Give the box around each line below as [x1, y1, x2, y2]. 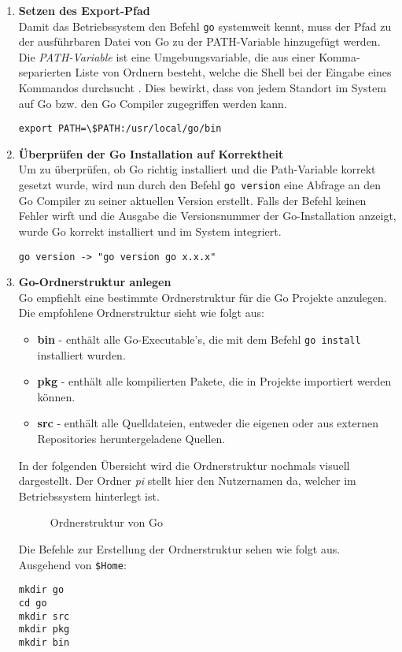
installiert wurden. [37, 346, 126, 363]
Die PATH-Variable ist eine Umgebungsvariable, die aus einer [18, 48, 315, 65]
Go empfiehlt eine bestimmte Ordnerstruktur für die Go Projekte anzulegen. [18, 289, 387, 305]
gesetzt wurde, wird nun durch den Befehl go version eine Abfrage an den [18, 177, 381, 193]
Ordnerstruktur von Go [50, 514, 163, 531]
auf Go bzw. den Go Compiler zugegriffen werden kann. [18, 95, 287, 111]
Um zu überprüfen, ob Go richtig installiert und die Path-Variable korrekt [18, 161, 376, 177]
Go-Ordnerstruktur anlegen [18, 274, 171, 290]
